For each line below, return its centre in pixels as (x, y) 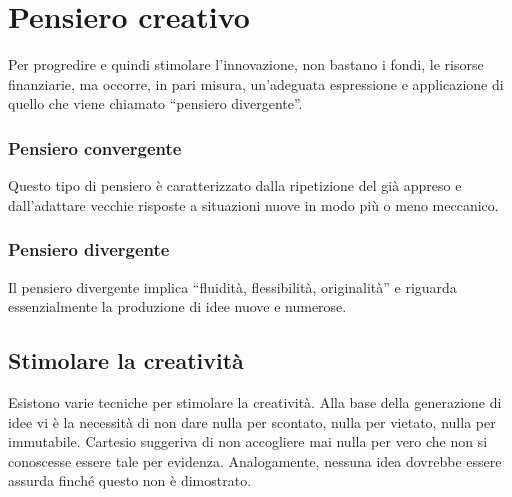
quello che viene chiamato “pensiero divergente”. (155, 103)
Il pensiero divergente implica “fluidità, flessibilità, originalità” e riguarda (232, 286)
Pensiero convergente (95, 147)
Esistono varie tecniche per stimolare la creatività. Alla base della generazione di (255, 401)
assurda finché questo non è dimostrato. (130, 480)
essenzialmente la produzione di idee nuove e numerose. (177, 306)
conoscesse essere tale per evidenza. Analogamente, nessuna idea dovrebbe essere (255, 460)
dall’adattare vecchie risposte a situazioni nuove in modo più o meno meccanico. (253, 204)
